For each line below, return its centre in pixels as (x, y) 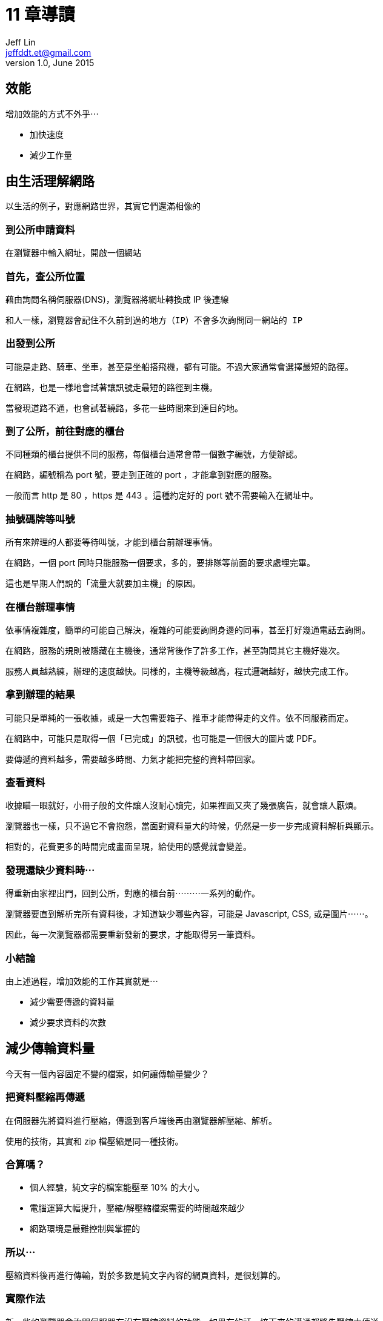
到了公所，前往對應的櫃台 (65, 432)
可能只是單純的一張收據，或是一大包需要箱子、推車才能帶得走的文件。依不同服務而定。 (179, 718)
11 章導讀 (40, 15)
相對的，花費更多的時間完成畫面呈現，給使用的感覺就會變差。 (128, 847)
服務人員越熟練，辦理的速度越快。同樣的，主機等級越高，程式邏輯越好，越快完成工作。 (179, 671)
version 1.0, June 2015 (50, 62)
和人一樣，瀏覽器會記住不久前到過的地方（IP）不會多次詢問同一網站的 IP (154, 320)
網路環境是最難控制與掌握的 (85, 1229)
